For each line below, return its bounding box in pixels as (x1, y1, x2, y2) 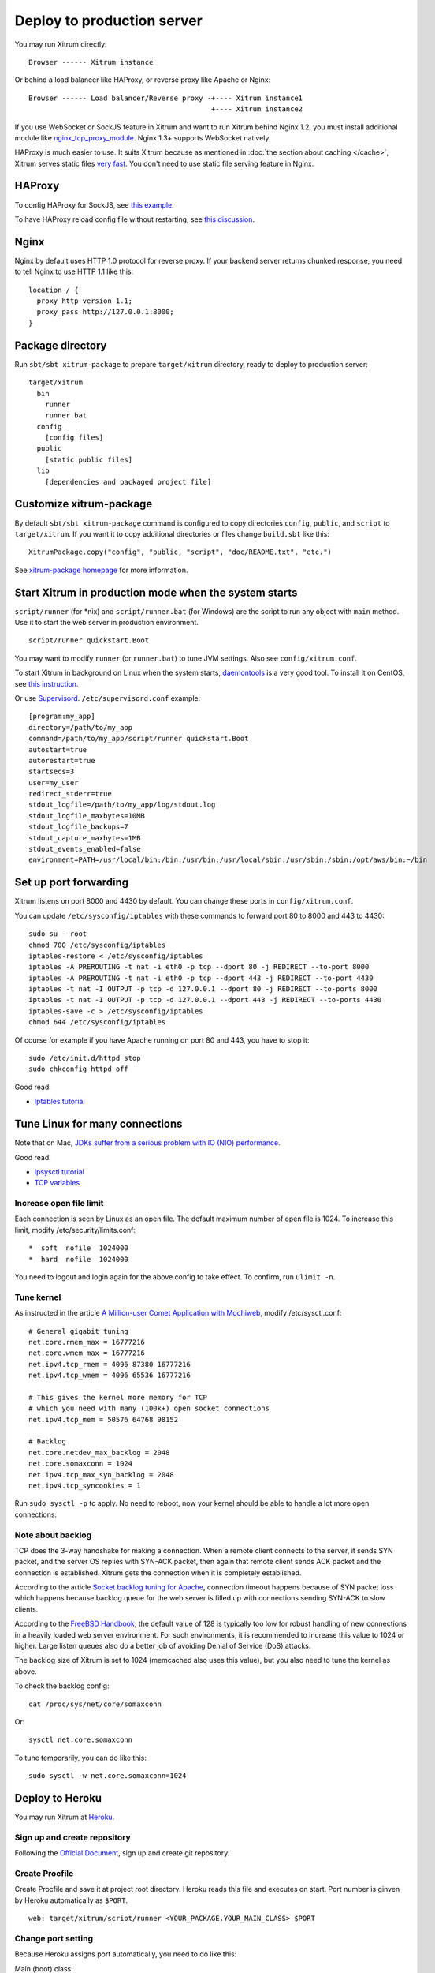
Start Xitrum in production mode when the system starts (14, 586, 298, 599)
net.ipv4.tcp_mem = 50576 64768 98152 (28, 1415, 179, 1424)
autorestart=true (28, 756, 95, 765)
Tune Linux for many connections (14, 1118, 183, 1131)
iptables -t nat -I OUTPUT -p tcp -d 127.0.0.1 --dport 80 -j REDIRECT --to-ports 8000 (28, 985, 378, 994)
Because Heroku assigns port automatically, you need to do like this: (14, 1949, 237, 1959)
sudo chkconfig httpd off (28, 1065, 129, 1073)
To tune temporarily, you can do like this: (14, 1753, 147, 1762)
